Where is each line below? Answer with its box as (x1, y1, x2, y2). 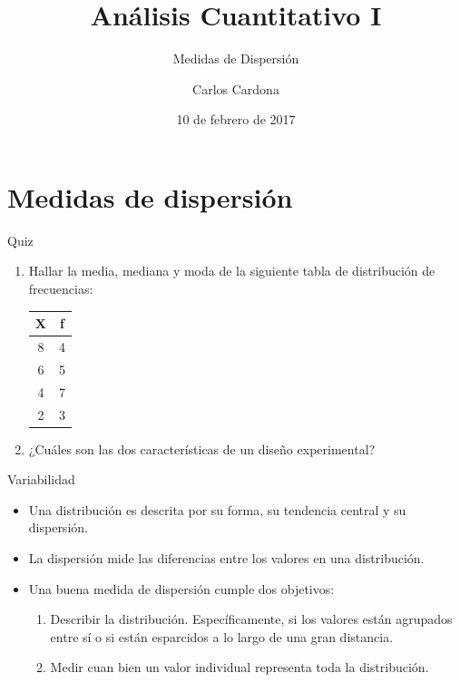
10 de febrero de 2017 (176, 110, 296, 129)
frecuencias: (28, 279, 93, 298)
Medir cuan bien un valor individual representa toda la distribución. (50, 658, 429, 677)
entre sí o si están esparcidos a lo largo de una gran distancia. (50, 627, 394, 646)
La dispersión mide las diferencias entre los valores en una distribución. (28, 548, 425, 567)
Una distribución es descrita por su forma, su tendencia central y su (28, 500, 406, 519)
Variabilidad (7, 470, 75, 489)
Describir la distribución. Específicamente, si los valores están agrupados (50, 609, 453, 628)
